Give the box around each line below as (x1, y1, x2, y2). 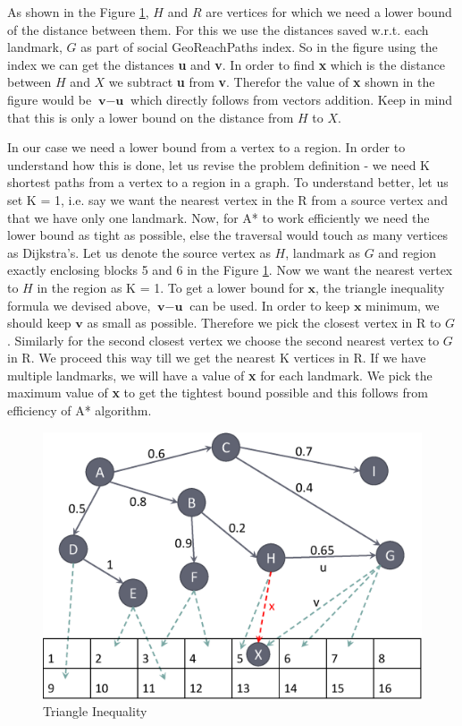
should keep (7, 313, 71, 332)
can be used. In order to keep (189, 295, 350, 314)
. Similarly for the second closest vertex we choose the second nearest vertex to (7, 330, 440, 349)
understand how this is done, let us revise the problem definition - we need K (7, 155, 430, 174)
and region (378, 243, 436, 261)
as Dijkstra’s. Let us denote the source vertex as (7, 243, 271, 261)
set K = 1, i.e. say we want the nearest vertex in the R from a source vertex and (7, 190, 448, 209)
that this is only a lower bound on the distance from (7, 107, 294, 126)
